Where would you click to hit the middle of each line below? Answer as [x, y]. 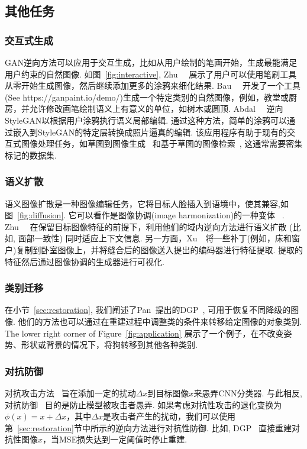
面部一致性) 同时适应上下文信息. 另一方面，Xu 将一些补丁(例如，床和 [155, 238]
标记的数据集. [31, 155]
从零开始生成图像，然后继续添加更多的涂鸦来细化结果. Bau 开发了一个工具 [153, 85]
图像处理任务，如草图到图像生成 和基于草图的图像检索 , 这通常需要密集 [162, 143]
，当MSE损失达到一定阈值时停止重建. [115, 439]
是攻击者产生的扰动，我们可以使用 [169, 416]
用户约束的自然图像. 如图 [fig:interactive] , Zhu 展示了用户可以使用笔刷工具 [151, 74]
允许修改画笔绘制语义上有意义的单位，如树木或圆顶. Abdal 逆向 [156, 109]
